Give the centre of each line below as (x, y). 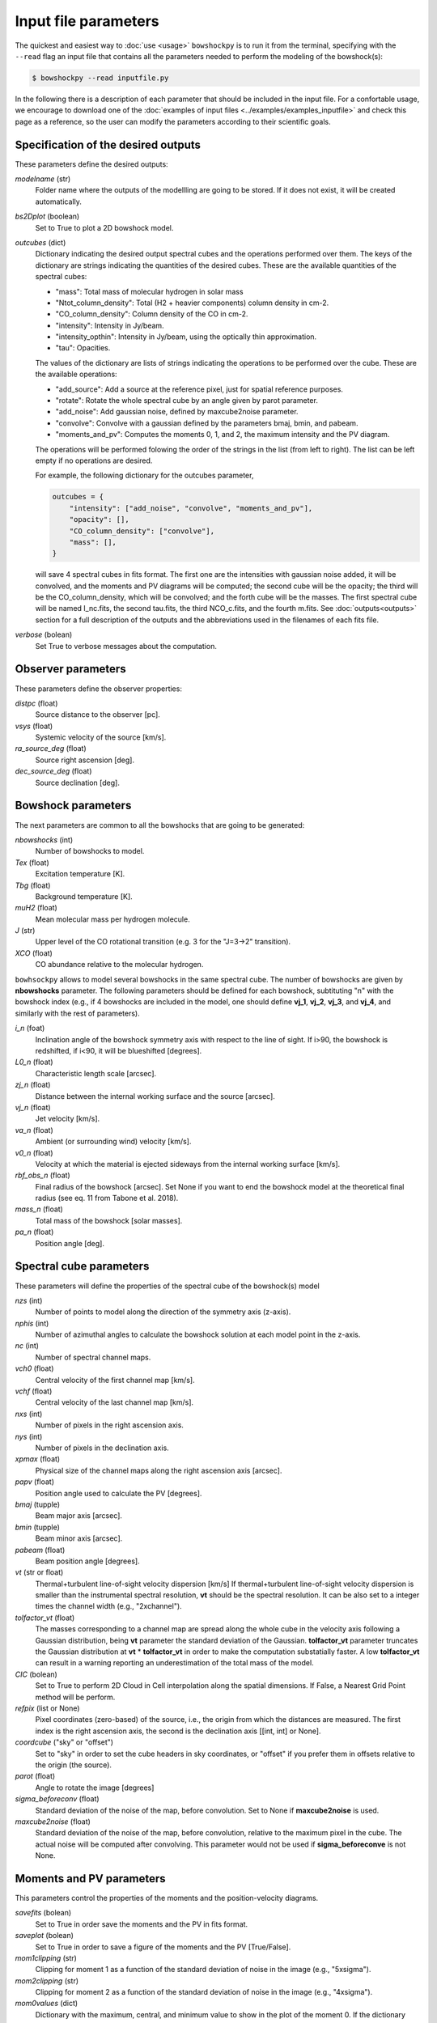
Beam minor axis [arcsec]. (79, 1538)
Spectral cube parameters (82, 1266)
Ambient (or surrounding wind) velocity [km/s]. (113, 1142)
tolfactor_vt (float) (45, 1618)
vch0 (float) (34, 1368)
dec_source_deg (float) (53, 771)
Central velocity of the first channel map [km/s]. (115, 1380)
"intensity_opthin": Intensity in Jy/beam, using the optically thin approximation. (186, 337)
